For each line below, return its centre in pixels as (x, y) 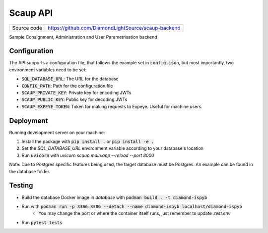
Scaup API (31, 13)
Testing (21, 186)
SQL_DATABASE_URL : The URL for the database (70, 79)
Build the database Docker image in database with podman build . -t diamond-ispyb (114, 197)
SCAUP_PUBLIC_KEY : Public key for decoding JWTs (74, 99)
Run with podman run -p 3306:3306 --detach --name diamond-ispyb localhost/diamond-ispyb (132, 206)
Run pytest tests (42, 222)
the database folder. (30, 171)
